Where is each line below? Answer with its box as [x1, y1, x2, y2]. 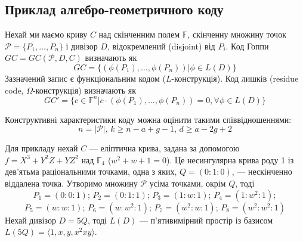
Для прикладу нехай [5, 142, 78, 154]
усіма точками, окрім [149, 177, 226, 190]
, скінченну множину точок [187, 28, 286, 41]
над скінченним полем [98, 28, 180, 41]
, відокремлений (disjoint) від [107, 39, 215, 52]
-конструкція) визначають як [32, 83, 136, 96]
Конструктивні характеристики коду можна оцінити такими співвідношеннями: [5, 113, 292, 125]
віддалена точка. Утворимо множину [5, 177, 138, 190]
